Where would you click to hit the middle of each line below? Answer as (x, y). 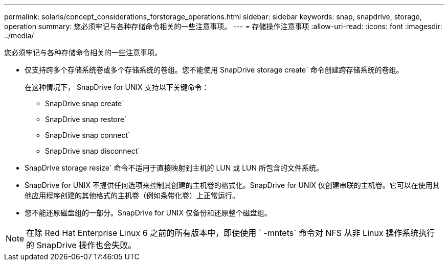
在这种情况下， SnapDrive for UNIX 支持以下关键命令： (117, 87)
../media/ (19, 35)
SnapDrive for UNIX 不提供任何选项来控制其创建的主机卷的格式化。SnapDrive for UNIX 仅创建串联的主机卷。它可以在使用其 (232, 185)
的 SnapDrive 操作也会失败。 (81, 245)
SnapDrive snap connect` (88, 135)
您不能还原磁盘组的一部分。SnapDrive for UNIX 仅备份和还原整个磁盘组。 (148, 213)
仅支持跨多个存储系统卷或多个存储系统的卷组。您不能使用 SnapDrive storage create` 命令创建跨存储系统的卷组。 (214, 70)
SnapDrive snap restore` (86, 119)
